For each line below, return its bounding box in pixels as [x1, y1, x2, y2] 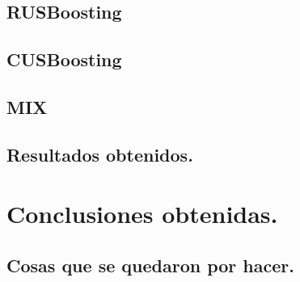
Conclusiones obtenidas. [6, 197, 278, 230]
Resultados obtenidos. [6, 141, 193, 166]
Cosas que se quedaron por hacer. [6, 252, 294, 277]
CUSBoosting [6, 47, 122, 72]
